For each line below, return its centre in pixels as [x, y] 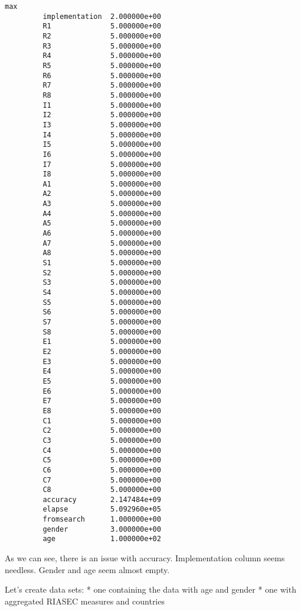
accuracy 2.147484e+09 [102, 499]
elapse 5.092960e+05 [102, 509]
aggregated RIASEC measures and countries [85, 601]
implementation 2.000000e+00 [102, 16]
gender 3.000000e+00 [102, 529]
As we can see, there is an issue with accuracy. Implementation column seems [145, 558]
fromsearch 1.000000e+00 [102, 520]
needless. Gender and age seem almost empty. [87, 569]
